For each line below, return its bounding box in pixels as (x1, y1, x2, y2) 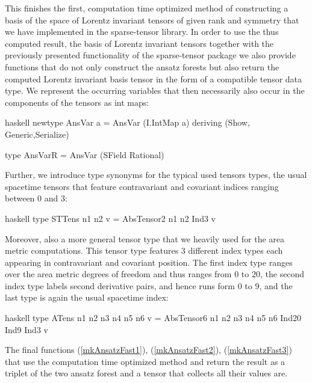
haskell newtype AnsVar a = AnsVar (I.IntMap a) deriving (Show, (5, 116, 250, 129)
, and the (259, 279, 293, 292)
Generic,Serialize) (5, 127, 69, 140)
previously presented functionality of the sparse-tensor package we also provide (5, 49, 296, 61)
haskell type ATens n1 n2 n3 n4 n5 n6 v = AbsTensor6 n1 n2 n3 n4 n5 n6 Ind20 (5, 311, 301, 324)
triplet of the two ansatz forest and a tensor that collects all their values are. (5, 367, 288, 379)
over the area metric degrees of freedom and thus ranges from (5, 268, 232, 280)
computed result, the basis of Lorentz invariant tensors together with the (5, 37, 274, 49)
